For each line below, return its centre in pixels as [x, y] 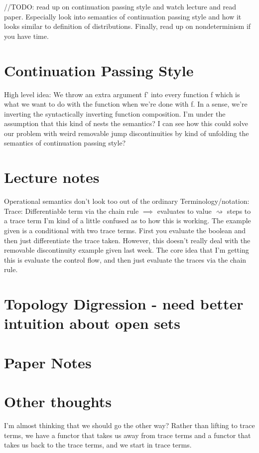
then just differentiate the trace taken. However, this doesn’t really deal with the [127, 240]
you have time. [26, 36]
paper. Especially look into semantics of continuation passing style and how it [123, 16]
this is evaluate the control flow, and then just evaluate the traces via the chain [125, 259]
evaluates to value [184, 211]
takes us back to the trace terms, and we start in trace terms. [98, 445]
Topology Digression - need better [124, 304]
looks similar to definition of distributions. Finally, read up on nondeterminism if [128, 26]
